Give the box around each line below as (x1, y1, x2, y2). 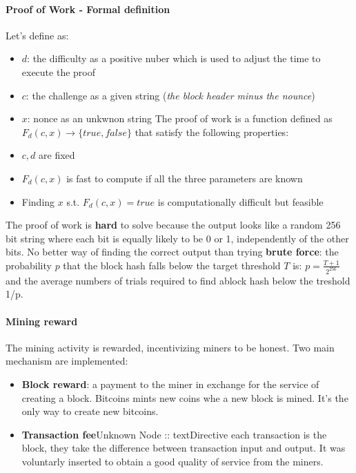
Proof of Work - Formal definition (6, 1, 170, 16)
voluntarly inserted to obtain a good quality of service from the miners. (21, 454, 324, 468)
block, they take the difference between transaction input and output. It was (21, 441, 346, 455)
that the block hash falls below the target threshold (63, 258, 281, 272)
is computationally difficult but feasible (157, 194, 324, 209)
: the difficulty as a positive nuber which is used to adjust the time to (27, 51, 321, 66)
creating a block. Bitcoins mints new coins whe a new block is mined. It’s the (21, 390, 348, 405)
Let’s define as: (6, 28, 69, 42)
